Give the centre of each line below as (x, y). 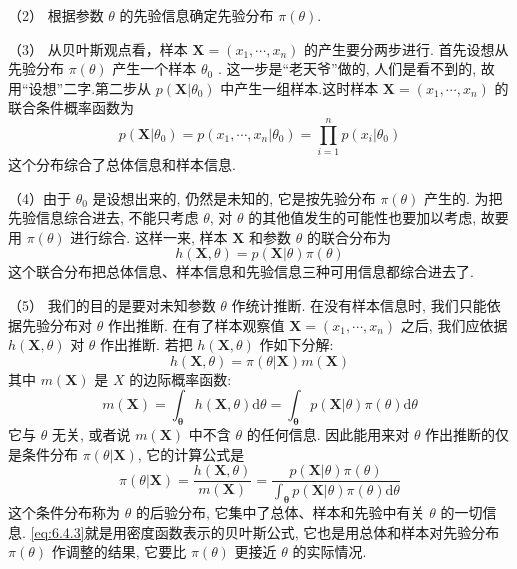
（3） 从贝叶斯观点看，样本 (98, 48)
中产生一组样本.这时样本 (299, 87)
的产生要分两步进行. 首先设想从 (406, 48)
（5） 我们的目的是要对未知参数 (112, 305)
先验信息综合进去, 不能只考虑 (103, 217)
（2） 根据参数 (56, 15)
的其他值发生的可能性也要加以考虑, (362, 217)
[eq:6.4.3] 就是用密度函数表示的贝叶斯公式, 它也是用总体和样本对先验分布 (265, 531)
